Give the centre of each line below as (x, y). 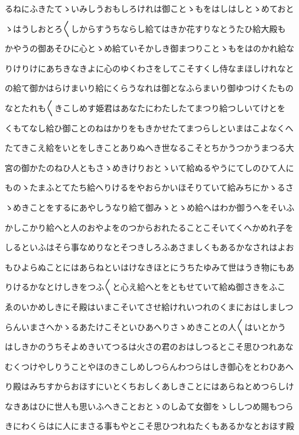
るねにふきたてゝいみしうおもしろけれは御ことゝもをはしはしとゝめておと (149, 8)
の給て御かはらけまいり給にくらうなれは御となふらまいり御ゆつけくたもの (149, 88)
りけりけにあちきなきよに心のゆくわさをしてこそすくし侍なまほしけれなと (149, 68)
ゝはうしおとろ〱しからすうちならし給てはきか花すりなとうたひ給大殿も (145, 28)
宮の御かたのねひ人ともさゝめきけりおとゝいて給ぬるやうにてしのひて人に (149, 167)
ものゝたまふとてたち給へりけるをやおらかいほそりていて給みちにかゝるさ (149, 187)
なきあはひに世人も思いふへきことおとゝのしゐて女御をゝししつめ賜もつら (149, 406)
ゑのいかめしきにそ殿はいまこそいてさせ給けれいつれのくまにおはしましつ (149, 306)
